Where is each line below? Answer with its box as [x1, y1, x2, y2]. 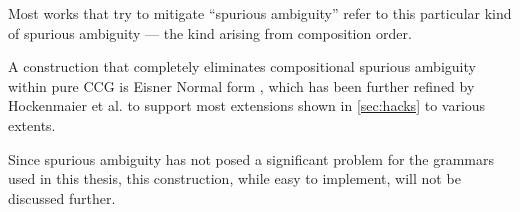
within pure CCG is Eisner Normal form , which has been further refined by [8, 75, 475, 96]
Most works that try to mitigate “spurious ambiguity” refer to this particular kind [8, 3, 512, 23]
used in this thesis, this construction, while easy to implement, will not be [8, 168, 461, 189]
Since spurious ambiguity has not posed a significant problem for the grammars [8, 148, 495, 169]
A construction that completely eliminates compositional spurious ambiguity [8, 56, 476, 77]
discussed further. [8, 187, 116, 208]
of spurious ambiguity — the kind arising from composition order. [8, 22, 412, 43]
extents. [8, 114, 56, 135]
